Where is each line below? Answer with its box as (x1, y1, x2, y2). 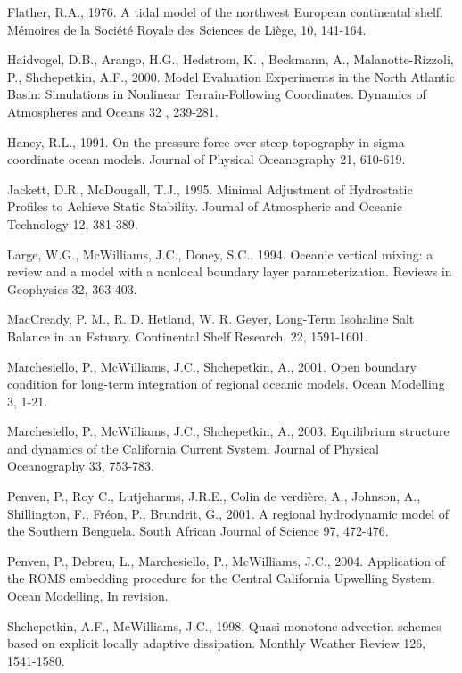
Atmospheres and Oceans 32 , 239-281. (7, 102, 219, 120)
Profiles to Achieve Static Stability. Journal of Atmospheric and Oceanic (7, 197, 402, 216)
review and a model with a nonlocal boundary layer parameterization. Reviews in (7, 262, 452, 281)
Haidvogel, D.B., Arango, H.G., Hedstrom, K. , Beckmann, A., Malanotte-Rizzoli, (7, 50, 454, 69)
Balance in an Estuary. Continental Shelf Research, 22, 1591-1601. (7, 326, 368, 345)
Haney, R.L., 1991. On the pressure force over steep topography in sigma (7, 132, 405, 151)
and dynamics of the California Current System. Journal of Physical (7, 439, 379, 457)
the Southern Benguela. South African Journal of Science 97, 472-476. (7, 521, 389, 540)
